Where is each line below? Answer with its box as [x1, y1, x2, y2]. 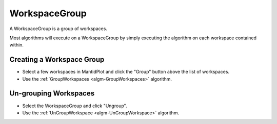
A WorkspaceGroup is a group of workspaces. [9, 26, 108, 32]
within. [9, 42, 24, 48]
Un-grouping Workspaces [9, 89, 95, 98]
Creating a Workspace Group [9, 55, 105, 64]
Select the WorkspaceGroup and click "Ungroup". [22, 103, 127, 109]
